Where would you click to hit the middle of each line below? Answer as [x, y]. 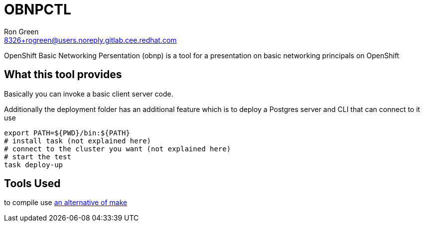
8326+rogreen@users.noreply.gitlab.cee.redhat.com [90, 40]
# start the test [38, 157]
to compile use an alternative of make [66, 203]
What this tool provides [63, 75]
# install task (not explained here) [78, 141]
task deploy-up [34, 165]
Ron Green [21, 31]
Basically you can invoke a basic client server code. [89, 94]
